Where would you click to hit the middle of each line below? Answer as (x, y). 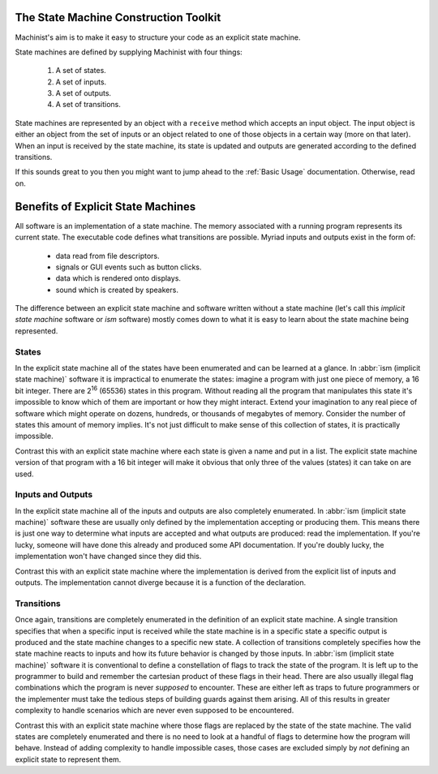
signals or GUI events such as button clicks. (129, 267)
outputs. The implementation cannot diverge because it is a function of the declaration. (161, 582)
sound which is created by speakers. (117, 290)
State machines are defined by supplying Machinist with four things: (129, 52)
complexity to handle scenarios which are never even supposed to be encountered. (155, 711)
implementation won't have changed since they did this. (108, 557)
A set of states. (81, 71)
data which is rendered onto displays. (118, 278)
